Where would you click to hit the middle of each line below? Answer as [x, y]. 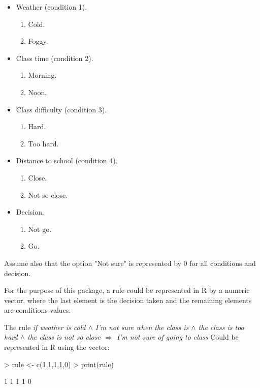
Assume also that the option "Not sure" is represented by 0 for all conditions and [130, 263]
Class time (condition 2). [55, 58]
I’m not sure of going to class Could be [177, 337]
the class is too [221, 327]
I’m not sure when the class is [142, 327]
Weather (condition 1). [52, 7]
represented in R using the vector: [57, 347]
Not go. [40, 229]
